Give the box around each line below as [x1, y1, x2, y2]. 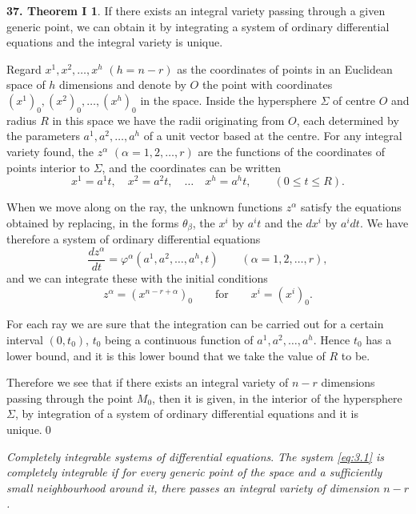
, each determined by [296, 111, 399, 128]
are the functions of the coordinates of [198, 143, 385, 159]
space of [6, 76, 46, 93]
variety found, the [6, 143, 94, 159]
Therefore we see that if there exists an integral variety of [6, 374, 289, 391]
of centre [333, 91, 376, 108]
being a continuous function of [105, 331, 254, 347]
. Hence [313, 331, 350, 347]
